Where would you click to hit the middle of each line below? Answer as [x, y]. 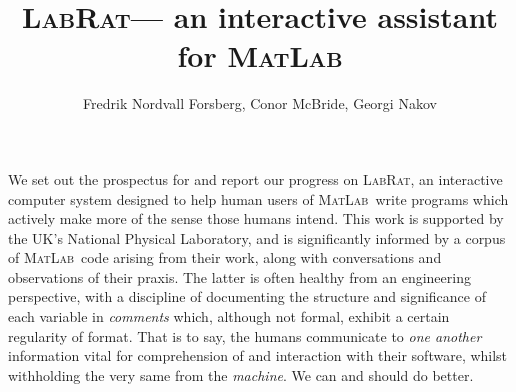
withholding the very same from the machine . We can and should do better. [241, 374]
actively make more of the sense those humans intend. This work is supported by [256, 218]
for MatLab [260, 55]
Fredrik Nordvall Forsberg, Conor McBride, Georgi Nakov [260, 103]
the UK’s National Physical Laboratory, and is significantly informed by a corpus [257, 237]
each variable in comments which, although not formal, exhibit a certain [229, 316]
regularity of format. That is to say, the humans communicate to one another [245, 335]
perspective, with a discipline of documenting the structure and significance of [247, 296]
